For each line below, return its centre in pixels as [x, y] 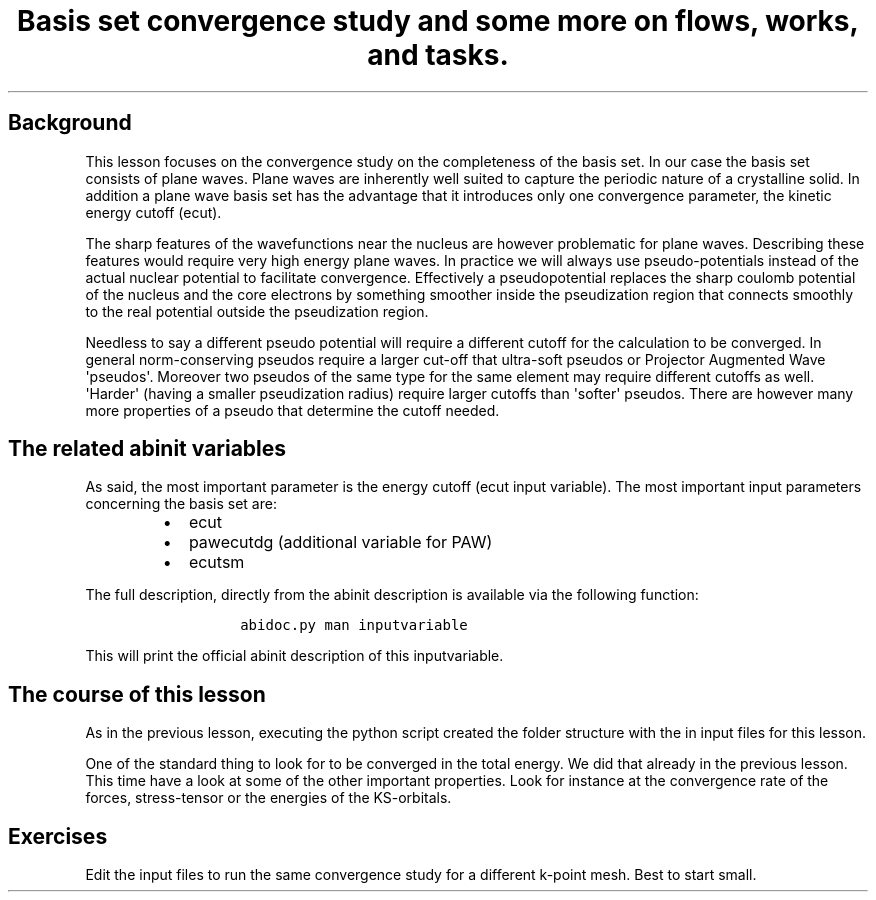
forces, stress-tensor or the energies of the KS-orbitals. [268, 798]
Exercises [58, 836]
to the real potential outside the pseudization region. [257, 311]
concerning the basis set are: [181, 504]
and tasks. [438, 55]
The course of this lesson [137, 694]
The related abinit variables [147, 449]
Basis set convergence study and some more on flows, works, [438, 21]
